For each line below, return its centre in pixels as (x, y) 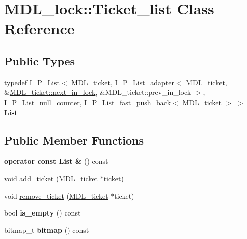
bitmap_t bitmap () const (47, 230)
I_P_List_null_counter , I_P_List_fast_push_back (88, 102)
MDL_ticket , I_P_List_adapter (123, 82)
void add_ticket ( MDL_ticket (51, 178)
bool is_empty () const (43, 213)
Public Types (40, 61)
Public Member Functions (74, 140)
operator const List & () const (56, 161)
